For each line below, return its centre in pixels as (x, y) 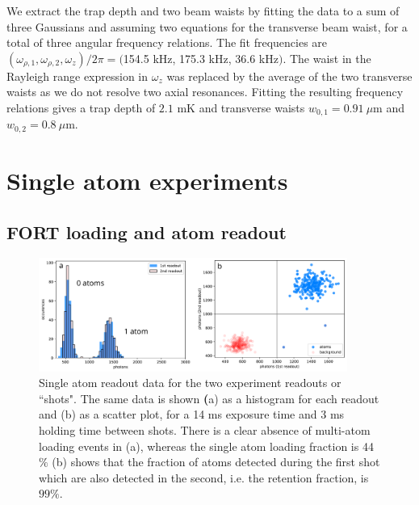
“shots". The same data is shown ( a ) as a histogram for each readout (209, 398)
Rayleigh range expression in (78, 76)
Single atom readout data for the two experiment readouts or (190, 383)
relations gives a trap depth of (81, 107)
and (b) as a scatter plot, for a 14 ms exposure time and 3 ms (192, 414)
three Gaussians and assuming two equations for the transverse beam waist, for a (207, 26)
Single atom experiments (147, 181)
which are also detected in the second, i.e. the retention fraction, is (204, 477)
